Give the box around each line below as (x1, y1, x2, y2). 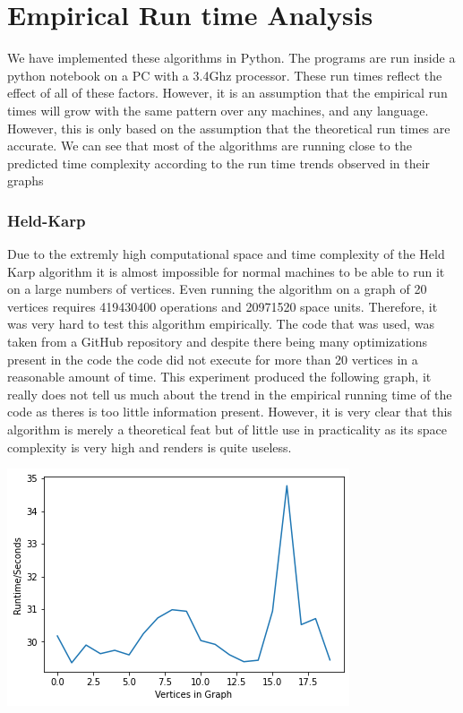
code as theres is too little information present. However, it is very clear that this (7, 402, 452, 421)
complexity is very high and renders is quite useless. (7, 437, 292, 456)
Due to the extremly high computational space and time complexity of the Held (7, 245, 445, 263)
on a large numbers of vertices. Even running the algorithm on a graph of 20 (7, 279, 427, 298)
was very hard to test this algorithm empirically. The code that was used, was (7, 314, 434, 333)
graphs (7, 171, 44, 190)
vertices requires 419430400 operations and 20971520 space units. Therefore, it (7, 296, 438, 315)
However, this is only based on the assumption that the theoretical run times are (7, 118, 450, 137)
